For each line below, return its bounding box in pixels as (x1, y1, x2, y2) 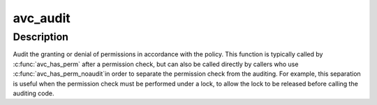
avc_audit (13, 10, 71, 26)
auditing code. (13, 89, 55, 97)
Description (13, 31, 69, 43)
